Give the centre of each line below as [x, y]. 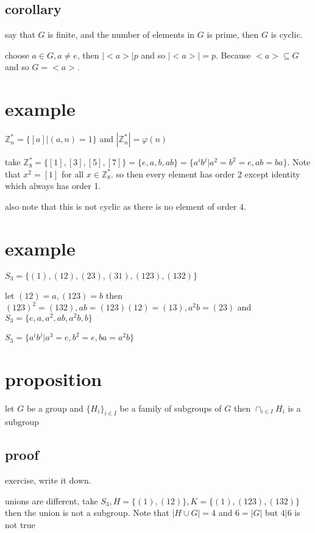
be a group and [55, 408]
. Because [233, 55]
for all [73, 173]
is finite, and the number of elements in [121, 34]
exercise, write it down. [48, 480]
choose [17, 55]
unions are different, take [51, 500]
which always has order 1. [53, 186]
